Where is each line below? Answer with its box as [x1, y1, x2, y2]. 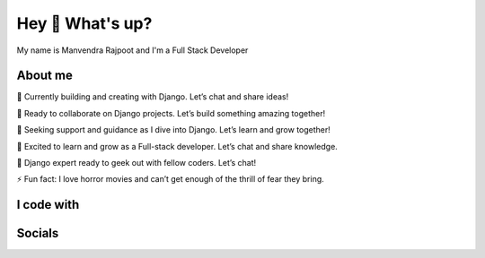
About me [16, 68, 74, 83]
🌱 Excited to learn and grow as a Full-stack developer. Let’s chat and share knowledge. [16, 141, 339, 151]
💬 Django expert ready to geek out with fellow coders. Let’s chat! [16, 158, 257, 168]
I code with [16, 197, 80, 212]
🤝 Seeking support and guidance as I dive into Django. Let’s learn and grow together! [16, 125, 331, 135]
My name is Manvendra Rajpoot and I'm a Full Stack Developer [16, 45, 249, 56]
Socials [16, 226, 59, 241]
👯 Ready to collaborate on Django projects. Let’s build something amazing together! [16, 107, 326, 118]
